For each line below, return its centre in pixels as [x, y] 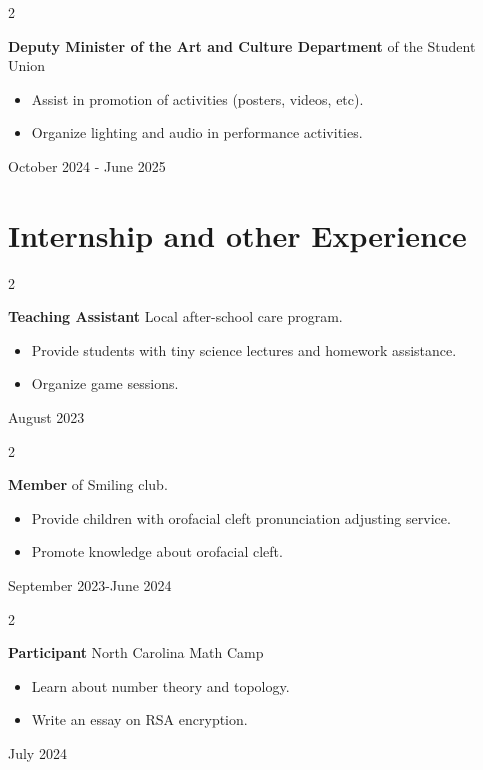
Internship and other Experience [237, 234]
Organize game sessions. [105, 383]
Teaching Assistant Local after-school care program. [175, 316]
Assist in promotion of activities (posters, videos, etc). [197, 98]
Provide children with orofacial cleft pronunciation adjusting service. [241, 517]
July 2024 [37, 753]
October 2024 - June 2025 [87, 165]
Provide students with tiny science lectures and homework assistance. [244, 349]
